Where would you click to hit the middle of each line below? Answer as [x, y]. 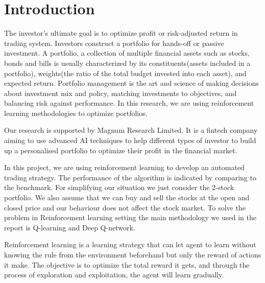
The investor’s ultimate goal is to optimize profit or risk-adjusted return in [121, 33]
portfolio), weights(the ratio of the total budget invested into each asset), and [125, 73]
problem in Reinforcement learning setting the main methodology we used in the [130, 217]
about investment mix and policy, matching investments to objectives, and [121, 93]
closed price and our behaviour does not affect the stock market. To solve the [125, 207]
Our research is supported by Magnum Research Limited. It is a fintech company [131, 130]
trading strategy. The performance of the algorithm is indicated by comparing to [130, 177]
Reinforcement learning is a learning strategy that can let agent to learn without [130, 244]
